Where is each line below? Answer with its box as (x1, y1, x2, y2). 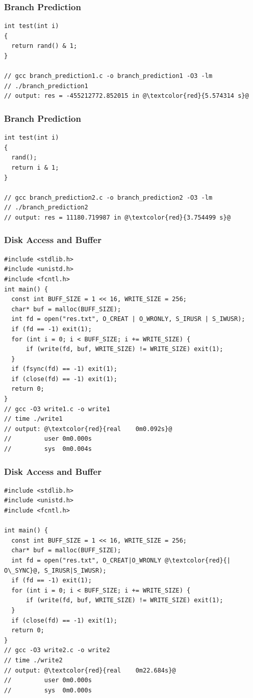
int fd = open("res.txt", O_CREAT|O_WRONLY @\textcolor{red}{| (11, 557, 231, 564)
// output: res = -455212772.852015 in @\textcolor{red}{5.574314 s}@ (4, 92, 249, 100)
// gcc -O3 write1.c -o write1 (4, 405, 110, 413)
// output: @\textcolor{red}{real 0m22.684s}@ (4, 666, 176, 674)
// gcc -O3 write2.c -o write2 (4, 647, 110, 654)
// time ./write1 (4, 415, 63, 423)
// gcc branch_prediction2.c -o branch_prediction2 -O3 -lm (4, 194, 213, 201)
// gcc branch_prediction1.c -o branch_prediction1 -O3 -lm (4, 72, 213, 80)
